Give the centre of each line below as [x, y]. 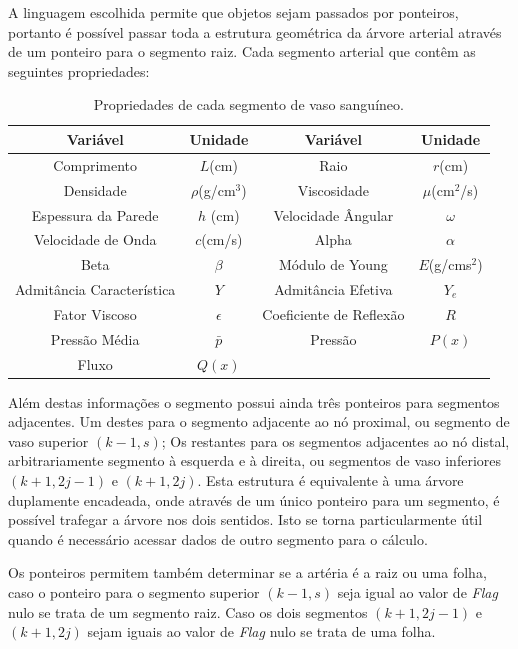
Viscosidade [333, 189]
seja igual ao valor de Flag [417, 592]
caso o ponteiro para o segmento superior [134, 592]
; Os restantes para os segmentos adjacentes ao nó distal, [335, 440]
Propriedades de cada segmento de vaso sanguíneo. [248, 104]
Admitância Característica [95, 289]
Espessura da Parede [95, 214]
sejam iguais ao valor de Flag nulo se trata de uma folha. [261, 631]
